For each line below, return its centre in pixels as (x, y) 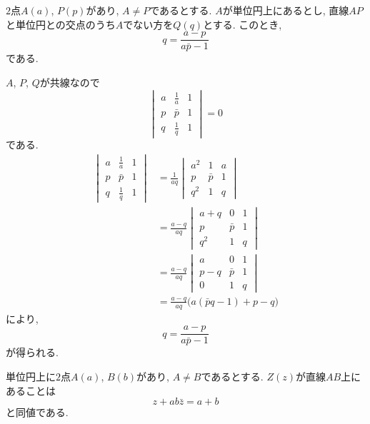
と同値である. (37, 412)
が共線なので (70, 82)
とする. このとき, (242, 24)
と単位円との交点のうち (61, 24)
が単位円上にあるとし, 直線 (286, 10)
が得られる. (32, 352)
